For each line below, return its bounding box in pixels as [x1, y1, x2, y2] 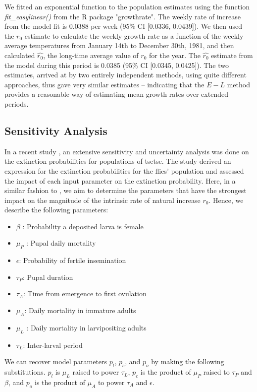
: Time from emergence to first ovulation [23, 288, 147, 299]
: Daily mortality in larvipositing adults [26, 322, 147, 332]
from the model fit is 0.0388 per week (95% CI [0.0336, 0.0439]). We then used [4, 21, 243, 31]
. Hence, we [208, 195, 244, 205]
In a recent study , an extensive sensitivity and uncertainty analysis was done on [4, 146, 249, 156]
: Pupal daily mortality [26, 238, 96, 248]
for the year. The [149, 50, 201, 60]
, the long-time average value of [43, 50, 139, 60]
